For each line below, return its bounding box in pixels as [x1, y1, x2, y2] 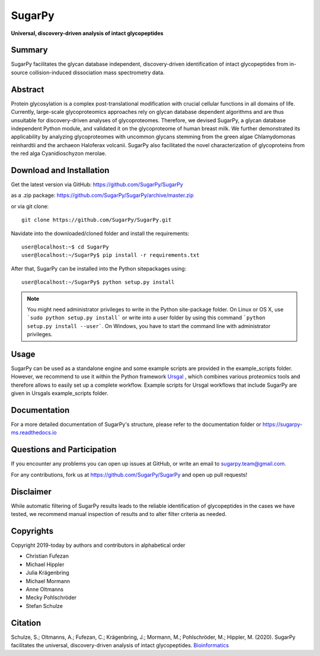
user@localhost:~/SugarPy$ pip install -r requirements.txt [21, 252, 200, 259]
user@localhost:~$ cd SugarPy [21, 243, 110, 250]
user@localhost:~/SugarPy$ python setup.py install [21, 279, 175, 286]
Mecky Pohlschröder [25, 594, 77, 601]
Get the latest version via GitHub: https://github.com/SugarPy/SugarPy [11, 181, 184, 188]
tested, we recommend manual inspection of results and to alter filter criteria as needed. [11, 511, 227, 518]
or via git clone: [11, 202, 49, 210]
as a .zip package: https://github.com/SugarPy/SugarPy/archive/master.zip [11, 192, 194, 199]
